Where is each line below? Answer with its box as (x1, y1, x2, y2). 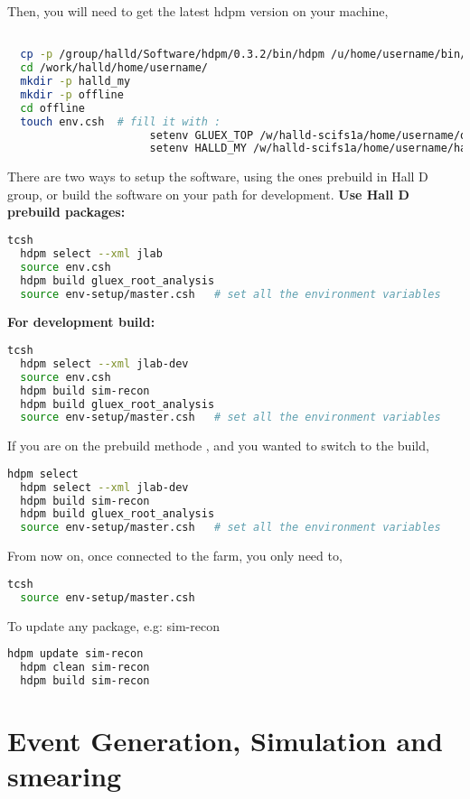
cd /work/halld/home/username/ (20, 61, 208, 75)
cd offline (20, 101, 85, 115)
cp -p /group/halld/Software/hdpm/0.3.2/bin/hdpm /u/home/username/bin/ (20, 48, 467, 61)
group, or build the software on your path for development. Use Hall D (7, 184, 409, 203)
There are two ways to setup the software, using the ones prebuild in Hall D (7, 167, 428, 186)
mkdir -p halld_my (20, 75, 131, 88)
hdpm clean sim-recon (20, 661, 150, 674)
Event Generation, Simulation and (7, 721, 443, 758)
